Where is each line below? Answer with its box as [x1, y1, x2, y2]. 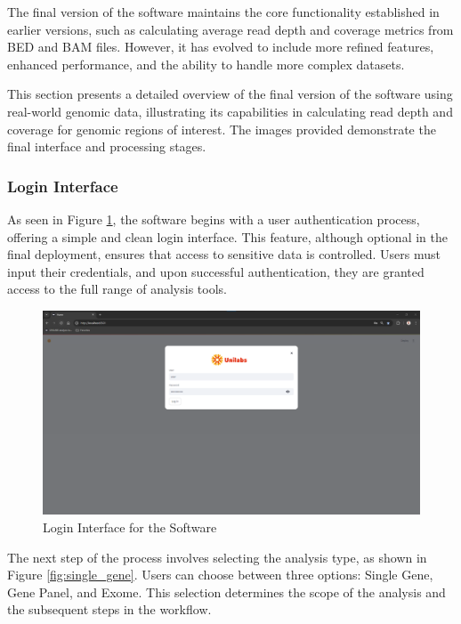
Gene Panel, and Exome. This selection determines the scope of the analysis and [7, 582, 446, 601]
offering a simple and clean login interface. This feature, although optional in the [7, 227, 448, 246]
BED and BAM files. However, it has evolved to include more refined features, [7, 37, 434, 56]
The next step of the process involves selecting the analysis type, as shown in [7, 547, 427, 566]
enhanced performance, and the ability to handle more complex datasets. [7, 54, 405, 73]
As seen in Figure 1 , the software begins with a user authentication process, [7, 209, 420, 228]
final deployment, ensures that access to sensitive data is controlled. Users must [7, 245, 441, 263]
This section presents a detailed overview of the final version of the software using [7, 85, 453, 103]
